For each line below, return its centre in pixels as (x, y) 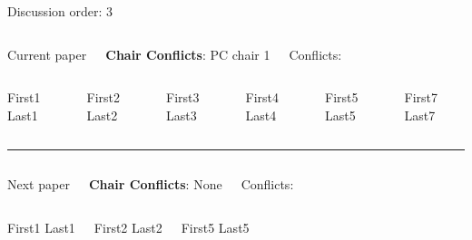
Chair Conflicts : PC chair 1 (188, 54)
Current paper (47, 54)
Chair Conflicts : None (155, 184)
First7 (421, 97)
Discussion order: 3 (60, 11)
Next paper (39, 184)
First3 (183, 97)
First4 (262, 97)
